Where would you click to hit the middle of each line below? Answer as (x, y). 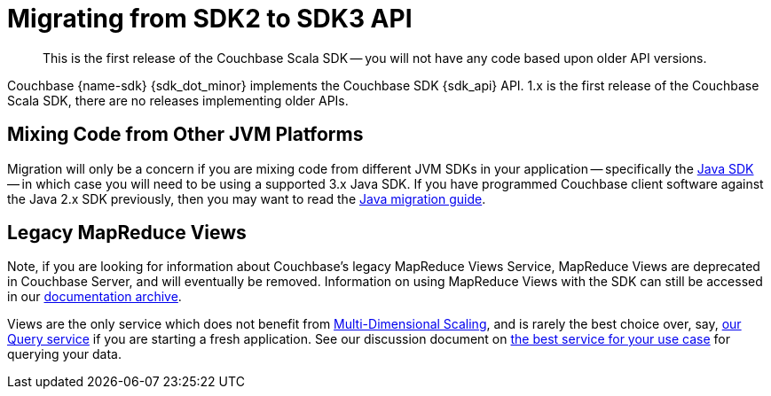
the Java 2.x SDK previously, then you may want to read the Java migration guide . (247, 198)
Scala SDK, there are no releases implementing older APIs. (178, 100)
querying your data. (65, 354)
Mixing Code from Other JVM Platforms (185, 135)
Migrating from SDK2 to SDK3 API (210, 19)
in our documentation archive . (94, 297)
